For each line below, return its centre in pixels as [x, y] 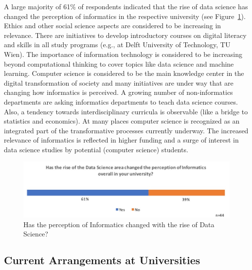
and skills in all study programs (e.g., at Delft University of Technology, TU [117, 45]
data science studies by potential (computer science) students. [96, 149]
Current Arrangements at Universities [102, 260]
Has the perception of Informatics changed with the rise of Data [119, 224]
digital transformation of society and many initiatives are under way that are [119, 82]
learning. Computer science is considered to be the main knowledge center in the [124, 73]
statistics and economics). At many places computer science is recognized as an [122, 121]
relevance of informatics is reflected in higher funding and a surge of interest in [121, 140]
